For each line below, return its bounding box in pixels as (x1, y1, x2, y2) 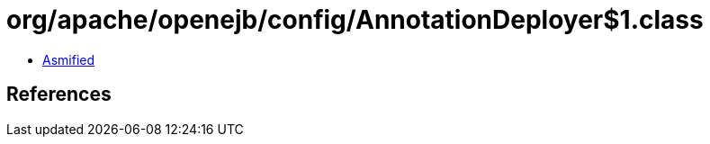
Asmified (42, 51, 95, 67)
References (6, 83, 112, 106)
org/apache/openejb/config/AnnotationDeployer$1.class (6, 4, 704, 35)
